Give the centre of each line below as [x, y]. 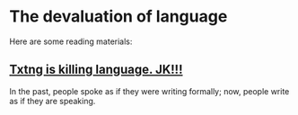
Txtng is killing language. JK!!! [96, 70]
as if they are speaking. [53, 101]
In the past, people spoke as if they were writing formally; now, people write [149, 91]
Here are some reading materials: [71, 41]
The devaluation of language [118, 17]
